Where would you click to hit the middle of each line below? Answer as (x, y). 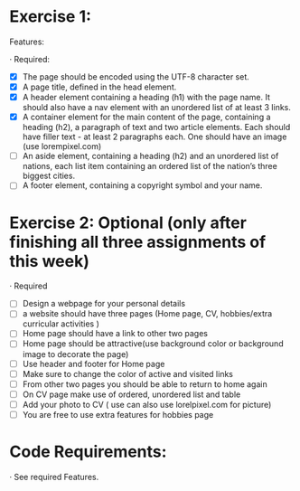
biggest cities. (48, 176)
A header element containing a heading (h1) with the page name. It (146, 98)
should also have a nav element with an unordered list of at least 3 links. (157, 108)
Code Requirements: (88, 452)
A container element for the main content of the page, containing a (146, 117)
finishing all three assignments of (138, 242)
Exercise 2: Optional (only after (128, 222)
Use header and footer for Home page (94, 364)
